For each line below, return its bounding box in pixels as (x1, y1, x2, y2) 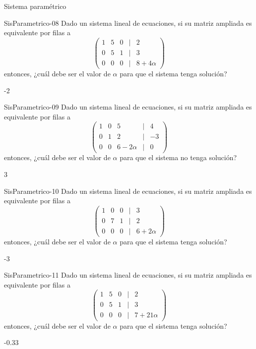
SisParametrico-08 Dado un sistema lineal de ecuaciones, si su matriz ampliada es (4, 17, 252, 28)
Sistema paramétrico (4, 1, 66, 11)
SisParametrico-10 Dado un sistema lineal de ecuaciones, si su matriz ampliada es (4, 185, 252, 196)
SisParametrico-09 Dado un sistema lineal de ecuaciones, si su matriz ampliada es (4, 102, 252, 112)
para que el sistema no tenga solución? (120, 152, 237, 163)
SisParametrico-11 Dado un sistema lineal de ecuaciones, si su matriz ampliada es (4, 270, 252, 280)
